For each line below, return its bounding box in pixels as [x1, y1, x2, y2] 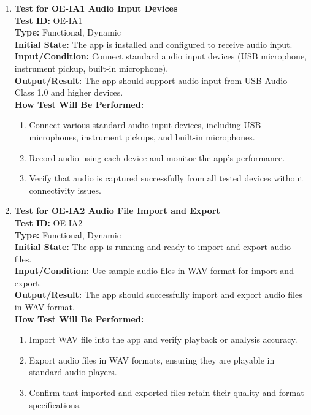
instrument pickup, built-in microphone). [14, 61, 169, 74]
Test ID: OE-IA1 [14, 13, 83, 26]
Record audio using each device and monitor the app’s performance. [29, 151, 285, 164]
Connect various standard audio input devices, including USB [29, 118, 261, 131]
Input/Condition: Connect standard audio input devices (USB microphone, [14, 50, 307, 63]
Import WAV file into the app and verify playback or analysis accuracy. [29, 333, 298, 346]
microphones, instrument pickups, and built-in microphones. [29, 130, 255, 143]
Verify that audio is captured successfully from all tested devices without [29, 172, 303, 185]
